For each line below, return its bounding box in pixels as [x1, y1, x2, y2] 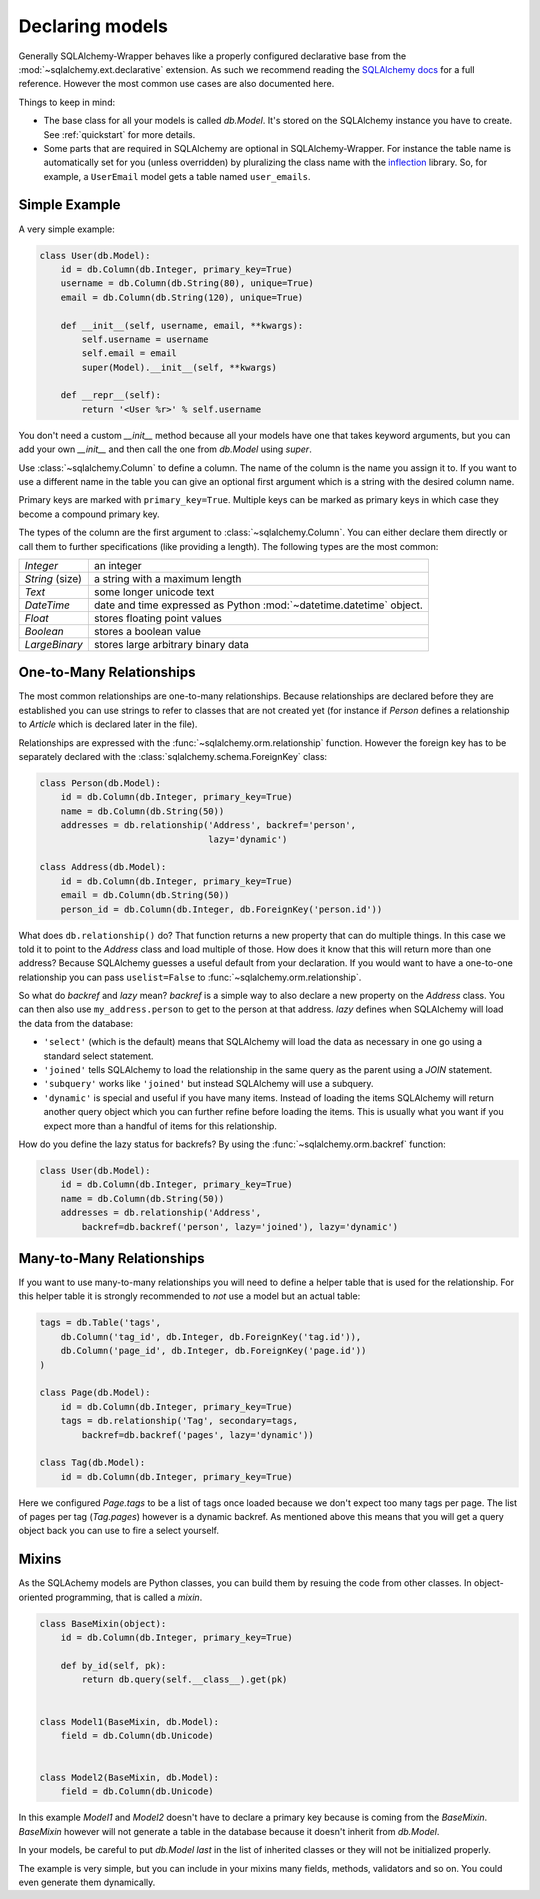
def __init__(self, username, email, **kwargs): [60, 320, 304, 331]
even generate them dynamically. [18, 1876, 156, 1888]
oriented [18, 1591, 54, 1603]
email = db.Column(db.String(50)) [60, 890, 230, 901]
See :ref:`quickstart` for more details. [43, 128, 196, 140]
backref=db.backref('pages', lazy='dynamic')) [81, 1429, 314, 1440]
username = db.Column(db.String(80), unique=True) [60, 278, 314, 289]
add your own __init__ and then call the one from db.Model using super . [18, 443, 312, 455]
